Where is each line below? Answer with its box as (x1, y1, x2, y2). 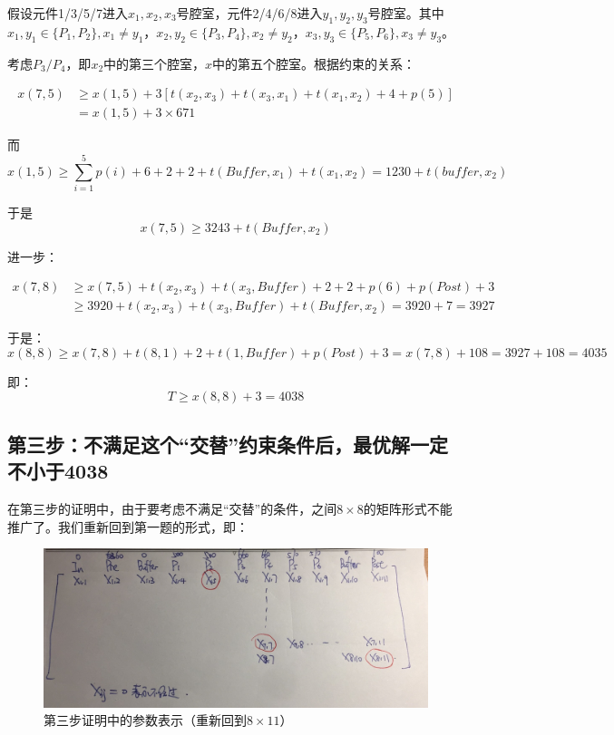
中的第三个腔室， (103, 53, 206, 73)
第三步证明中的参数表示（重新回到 (44, 711, 247, 730)
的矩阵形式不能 (363, 499, 453, 517)
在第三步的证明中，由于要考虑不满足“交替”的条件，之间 (7, 499, 337, 517)
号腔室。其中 (367, 4, 444, 22)
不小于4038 (7, 457, 109, 485)
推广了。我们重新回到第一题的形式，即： (7, 517, 249, 536)
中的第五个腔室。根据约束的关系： (212, 53, 416, 73)
